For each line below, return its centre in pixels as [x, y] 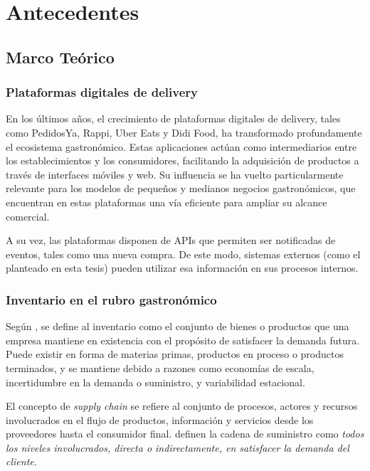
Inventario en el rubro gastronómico [111, 299]
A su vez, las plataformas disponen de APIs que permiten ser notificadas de [171, 240]
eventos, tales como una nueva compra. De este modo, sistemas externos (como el [183, 254]
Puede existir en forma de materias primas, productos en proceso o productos [175, 354]
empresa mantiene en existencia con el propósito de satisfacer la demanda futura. [183, 340]
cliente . [21, 461]
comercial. [28, 216]
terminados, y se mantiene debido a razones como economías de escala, [160, 367]
